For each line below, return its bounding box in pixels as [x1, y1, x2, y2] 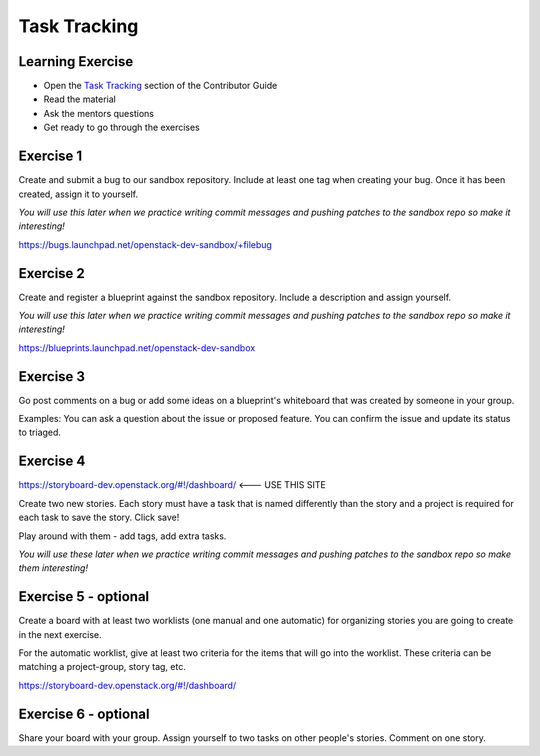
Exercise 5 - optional [18, 588, 150, 605]
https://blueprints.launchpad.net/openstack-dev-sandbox [18, 341, 256, 354]
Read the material [43, 93, 117, 105]
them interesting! [18, 562, 89, 574]
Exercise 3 [18, 368, 85, 385]
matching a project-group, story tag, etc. [18, 661, 187, 673]
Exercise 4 [18, 453, 86, 470]
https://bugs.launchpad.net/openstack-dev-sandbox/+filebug [18, 238, 272, 250]
